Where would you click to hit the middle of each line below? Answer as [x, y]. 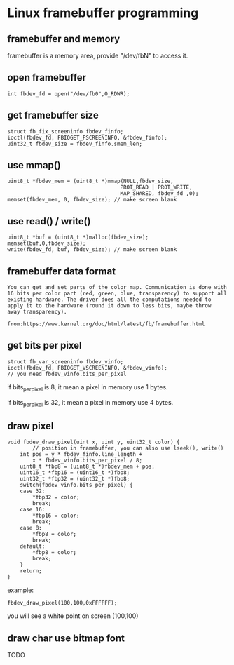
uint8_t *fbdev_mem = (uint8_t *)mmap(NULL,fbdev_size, [90, 181]
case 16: [33, 510]
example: [20, 590]
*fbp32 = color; [56, 497]
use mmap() [34, 165]
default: [33, 546]
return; [31, 571]
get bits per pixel [44, 345]
